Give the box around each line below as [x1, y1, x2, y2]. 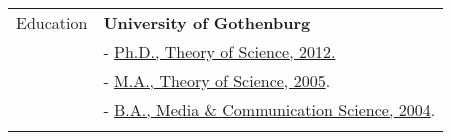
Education [16, 11, 88, 34]
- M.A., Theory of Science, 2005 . [103, 69, 331, 92]
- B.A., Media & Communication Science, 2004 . [103, 98, 436, 121]
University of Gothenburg [103, 11, 311, 34]
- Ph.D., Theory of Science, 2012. [103, 40, 336, 63]
